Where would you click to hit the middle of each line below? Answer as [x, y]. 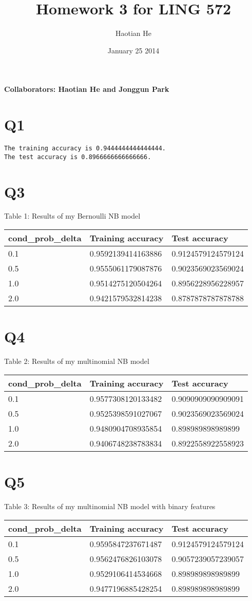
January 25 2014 [133, 50]
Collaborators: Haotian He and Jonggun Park [87, 89]
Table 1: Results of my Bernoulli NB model [72, 216]
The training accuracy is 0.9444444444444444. [85, 149]
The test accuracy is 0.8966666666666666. [78, 157]
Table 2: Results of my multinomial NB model [77, 361]
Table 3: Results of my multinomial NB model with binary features [110, 506]
